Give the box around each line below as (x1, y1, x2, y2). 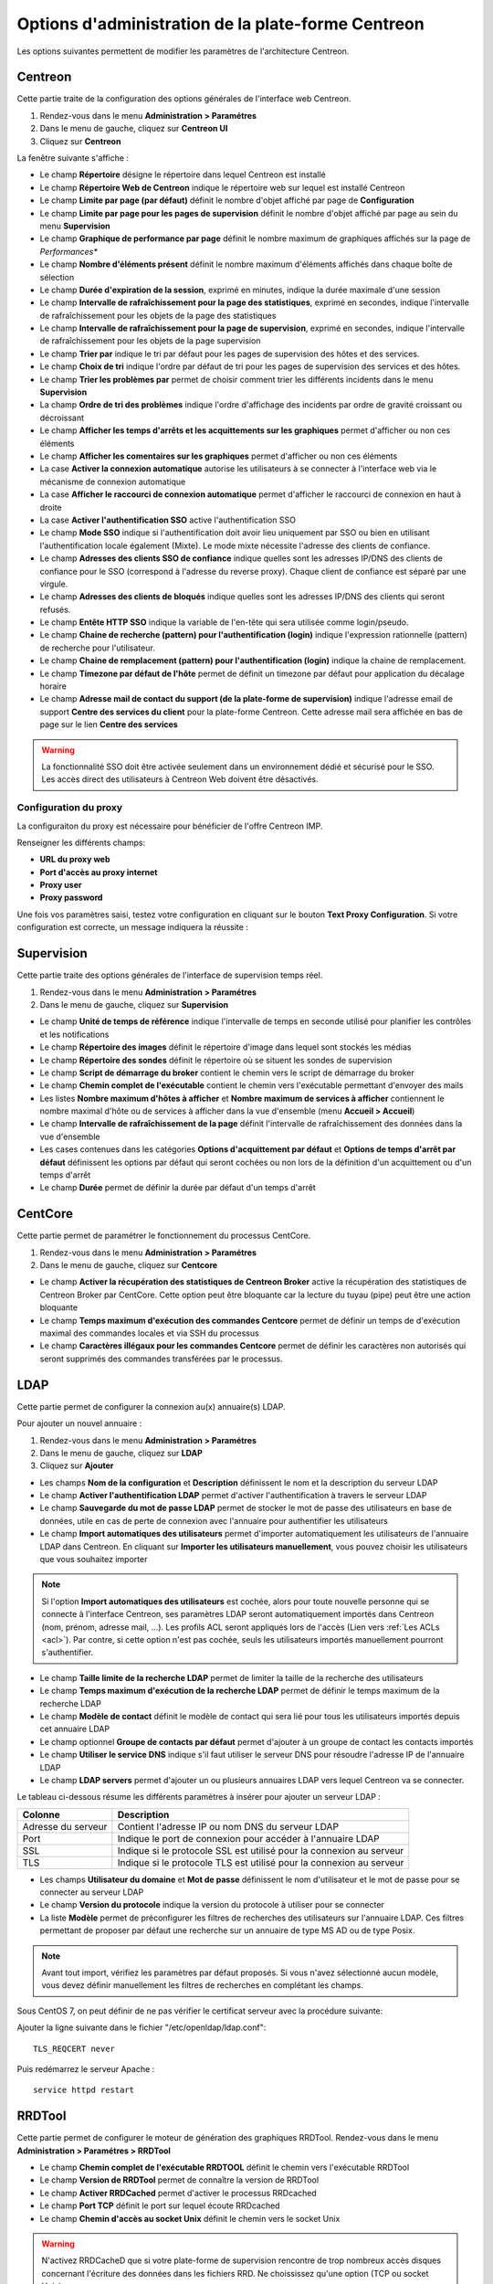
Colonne (22, 1808, 60, 1821)
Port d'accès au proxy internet (39, 866, 158, 877)
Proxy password (39, 892, 103, 904)
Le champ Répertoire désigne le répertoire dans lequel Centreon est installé (39, 169, 326, 180)
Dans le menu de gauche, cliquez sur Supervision (39, 999, 228, 1010)
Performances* (39, 246, 98, 257)
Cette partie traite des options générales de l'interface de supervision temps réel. (16, 969, 323, 981)
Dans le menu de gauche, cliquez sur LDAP (39, 1447, 203, 1458)
